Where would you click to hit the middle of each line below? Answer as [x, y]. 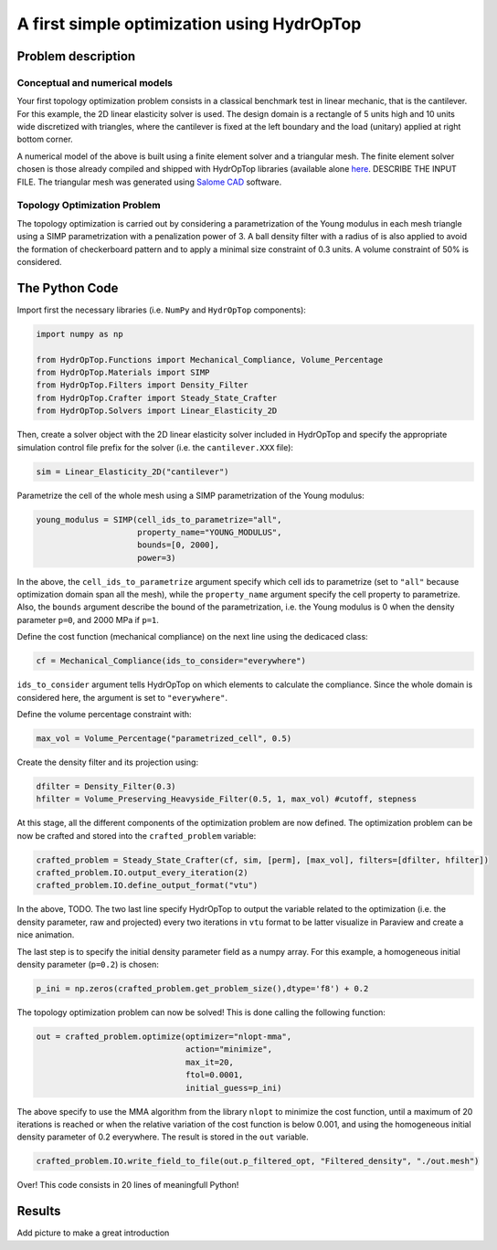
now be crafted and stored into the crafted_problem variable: [137, 835]
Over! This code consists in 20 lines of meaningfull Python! [128, 1185]
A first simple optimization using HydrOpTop [189, 24]
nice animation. [46, 935]
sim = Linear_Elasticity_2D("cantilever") [132, 471]
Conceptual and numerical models [95, 82]
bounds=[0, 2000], [178, 545]
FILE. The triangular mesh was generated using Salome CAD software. [149, 182]
